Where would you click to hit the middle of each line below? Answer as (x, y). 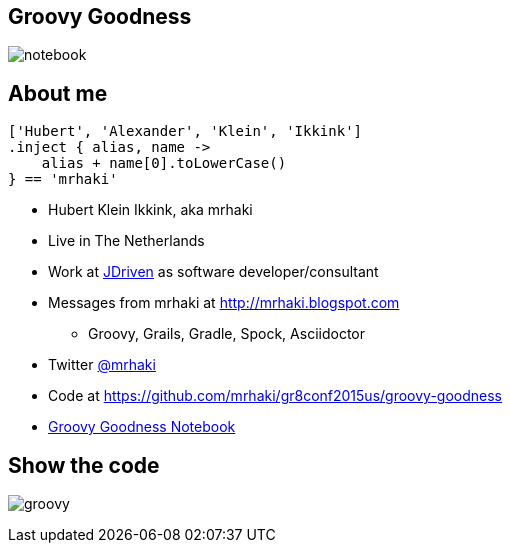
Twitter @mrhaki (102, 365)
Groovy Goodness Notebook (142, 427)
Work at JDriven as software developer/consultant (213, 272)
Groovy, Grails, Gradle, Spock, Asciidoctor (226, 334)
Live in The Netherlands (126, 241)
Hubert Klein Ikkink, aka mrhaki (150, 210)
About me (58, 93)
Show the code (84, 465)
